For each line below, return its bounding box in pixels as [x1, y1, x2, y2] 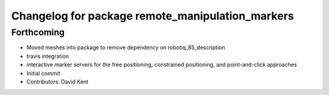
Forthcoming [11, 27, 65, 38]
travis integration [26, 52, 69, 60]
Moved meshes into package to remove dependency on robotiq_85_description [26, 44, 225, 51]
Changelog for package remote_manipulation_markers [11, 9, 294, 23]
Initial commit [26, 69, 60, 77]
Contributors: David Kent [26, 78, 88, 85]
